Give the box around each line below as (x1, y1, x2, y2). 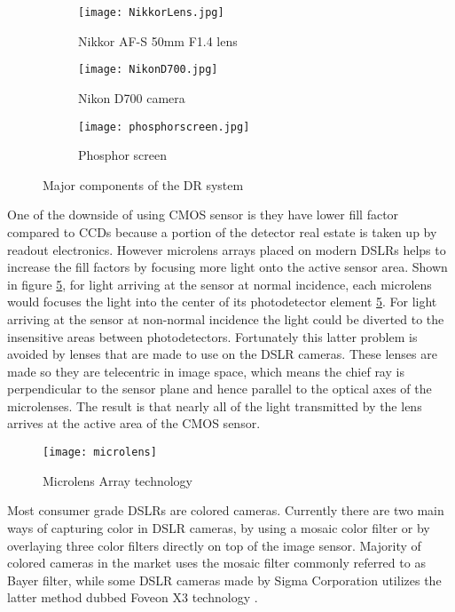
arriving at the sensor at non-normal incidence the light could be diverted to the (7, 309, 444, 328)
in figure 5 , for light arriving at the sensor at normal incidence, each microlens (7, 274, 432, 293)
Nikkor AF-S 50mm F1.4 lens (78, 31, 238, 50)
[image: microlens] (43, 446, 157, 459)
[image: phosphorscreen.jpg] (78, 120, 250, 133)
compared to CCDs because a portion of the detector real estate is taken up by (7, 222, 437, 241)
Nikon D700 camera (78, 88, 185, 107)
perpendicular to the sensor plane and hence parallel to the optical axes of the (7, 379, 432, 398)
